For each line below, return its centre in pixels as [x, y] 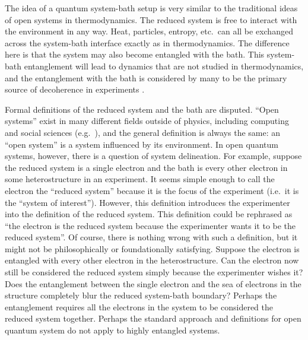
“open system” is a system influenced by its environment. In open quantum [142, 144]
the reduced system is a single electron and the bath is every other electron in [146, 167]
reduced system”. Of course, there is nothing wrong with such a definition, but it [151, 237]
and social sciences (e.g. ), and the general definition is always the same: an [143, 132]
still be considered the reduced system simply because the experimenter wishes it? [154, 272]
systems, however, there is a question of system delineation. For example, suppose [153, 156]
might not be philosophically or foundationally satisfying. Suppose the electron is [152, 248]
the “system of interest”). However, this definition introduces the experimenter [147, 202]
